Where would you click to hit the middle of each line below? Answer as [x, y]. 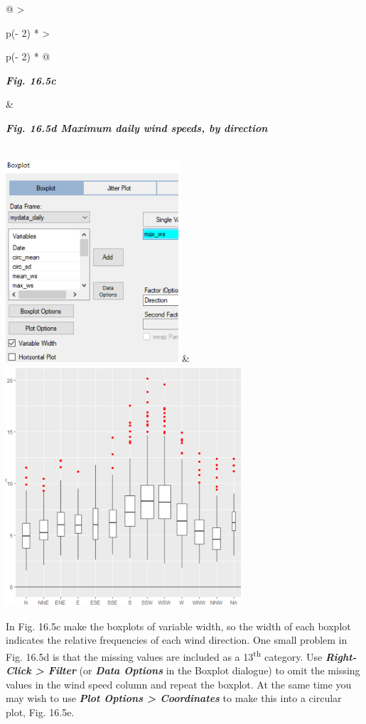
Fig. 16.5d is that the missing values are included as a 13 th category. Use [164, 655]
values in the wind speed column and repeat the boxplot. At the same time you [179, 684]
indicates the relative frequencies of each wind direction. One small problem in [177, 640]
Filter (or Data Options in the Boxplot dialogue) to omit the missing [204, 670]
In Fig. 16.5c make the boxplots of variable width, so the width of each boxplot [178, 626]
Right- [341, 656]
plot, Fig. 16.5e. [40, 712]
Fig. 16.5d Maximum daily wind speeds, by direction [137, 127]
